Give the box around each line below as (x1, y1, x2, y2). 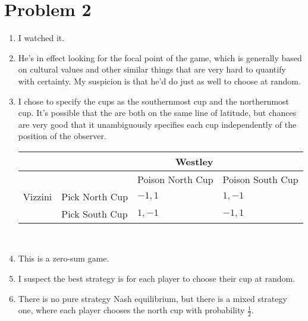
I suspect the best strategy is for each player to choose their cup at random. (18, 272, 296, 285)
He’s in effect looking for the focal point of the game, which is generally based (18, 51, 302, 64)
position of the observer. (18, 130, 106, 142)
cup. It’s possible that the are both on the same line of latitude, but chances (18, 106, 297, 119)
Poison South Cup (222, 172, 298, 186)
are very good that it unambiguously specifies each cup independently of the (18, 118, 297, 130)
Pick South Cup (61, 206, 128, 221)
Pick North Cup (61, 189, 128, 203)
